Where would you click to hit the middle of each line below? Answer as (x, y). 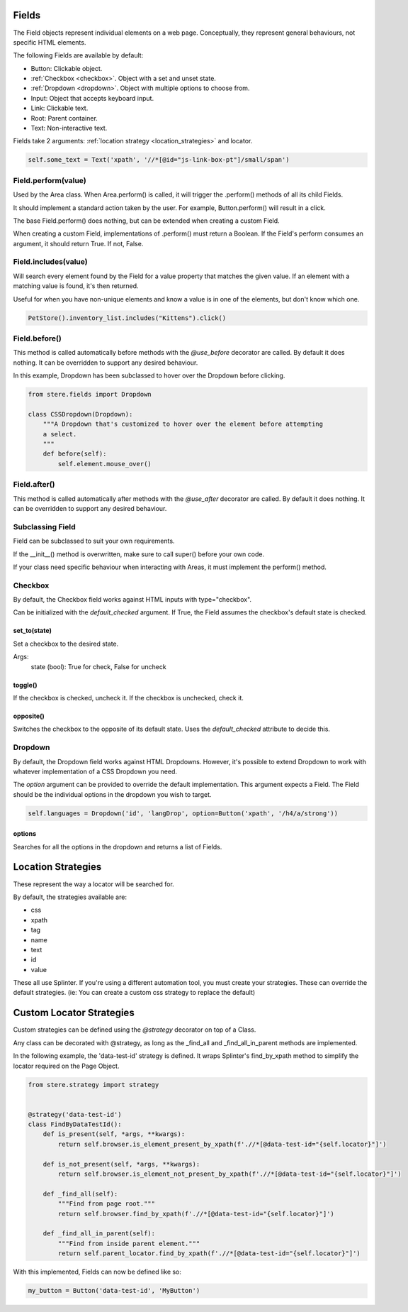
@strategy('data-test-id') (75, 1114)
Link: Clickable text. (59, 108)
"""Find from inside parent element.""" (129, 1243)
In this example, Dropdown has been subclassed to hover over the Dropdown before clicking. (149, 375)
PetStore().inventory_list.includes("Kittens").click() (127, 318)
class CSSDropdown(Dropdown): (80, 414)
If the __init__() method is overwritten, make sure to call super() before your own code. (139, 554)
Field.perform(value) (50, 180)
